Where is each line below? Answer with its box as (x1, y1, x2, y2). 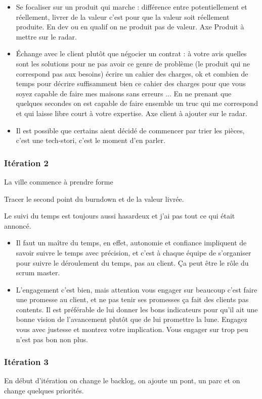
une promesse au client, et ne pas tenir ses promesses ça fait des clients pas (16, 294, 249, 305)
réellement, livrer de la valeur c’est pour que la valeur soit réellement (16, 11, 230, 22)
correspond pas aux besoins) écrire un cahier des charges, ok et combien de (16, 68, 248, 79)
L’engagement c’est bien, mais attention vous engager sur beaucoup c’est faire (16, 284, 257, 295)
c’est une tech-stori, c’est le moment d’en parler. (16, 135, 165, 146)
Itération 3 (4, 355, 49, 368)
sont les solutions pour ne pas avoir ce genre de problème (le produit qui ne (16, 58, 250, 68)
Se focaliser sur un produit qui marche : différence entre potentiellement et (16, 2, 247, 12)
